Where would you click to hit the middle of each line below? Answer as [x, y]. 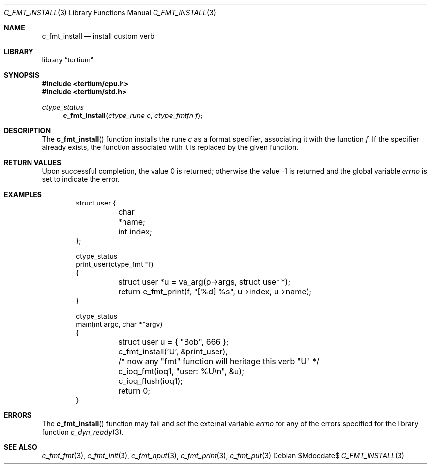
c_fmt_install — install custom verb [98, 36]
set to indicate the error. [81, 179]
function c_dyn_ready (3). [83, 432]
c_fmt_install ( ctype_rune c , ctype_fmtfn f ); [133, 115]
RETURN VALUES [33, 162]
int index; [135, 232]
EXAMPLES [23, 194]
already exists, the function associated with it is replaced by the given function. [170, 147]
